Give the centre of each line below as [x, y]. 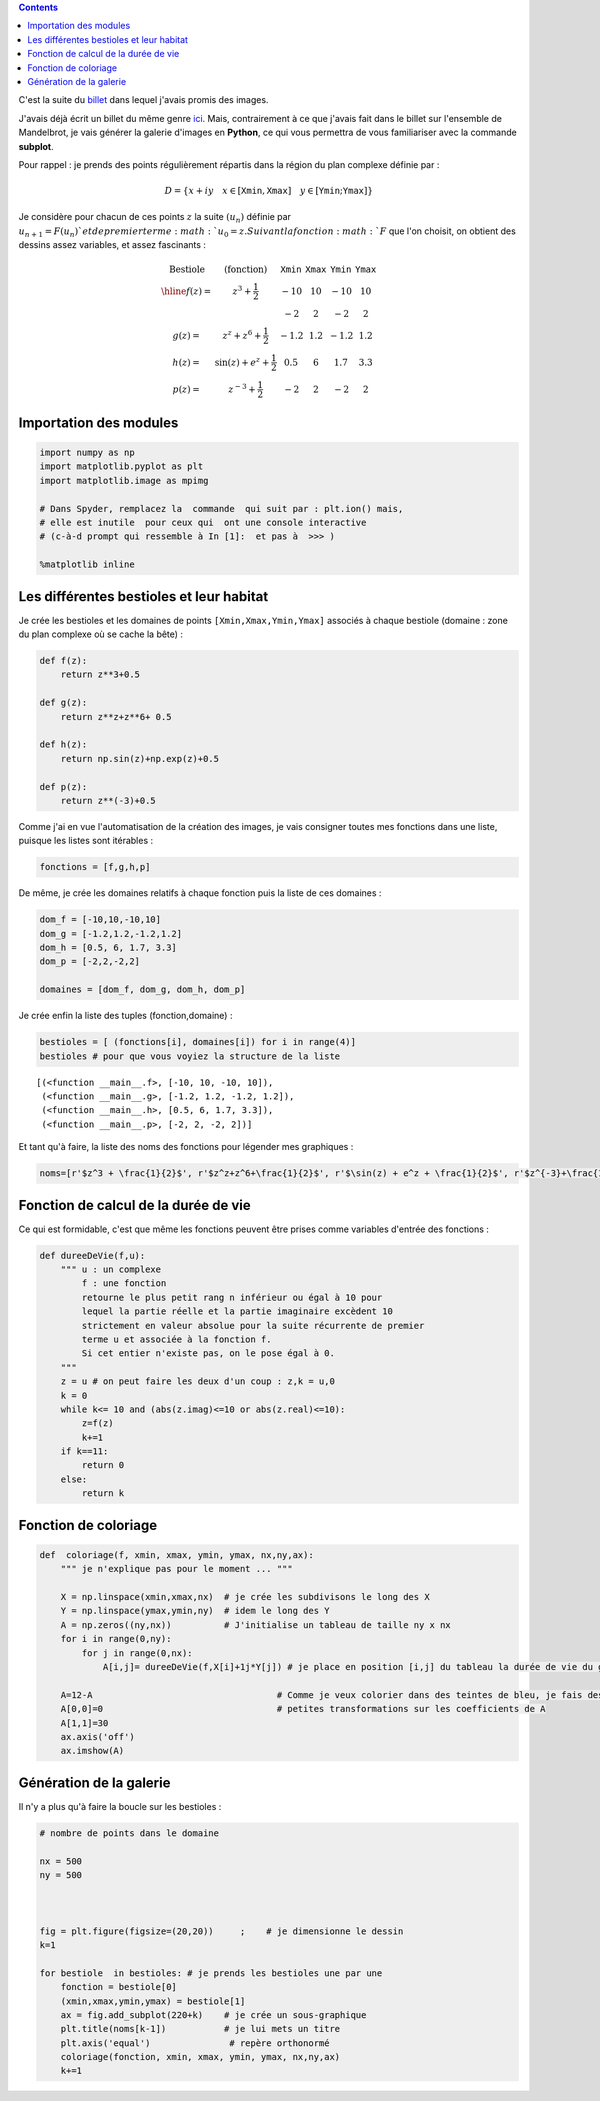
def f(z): [63, 661]
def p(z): [63, 786]
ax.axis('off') [97, 1736]
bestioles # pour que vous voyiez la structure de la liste [190, 1056]
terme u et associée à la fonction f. [176, 1339]
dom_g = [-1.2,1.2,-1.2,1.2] [111, 933]
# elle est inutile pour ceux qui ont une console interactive [203, 523]
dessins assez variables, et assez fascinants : [112, 245]
